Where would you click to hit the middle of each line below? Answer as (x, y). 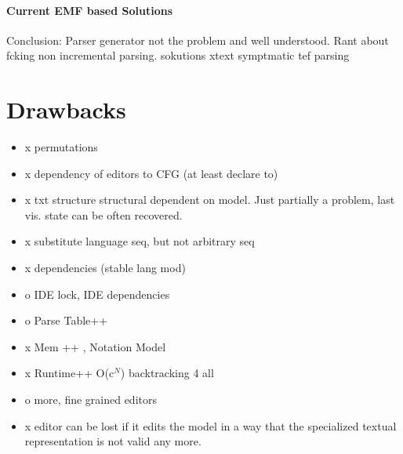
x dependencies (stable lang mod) (105, 268)
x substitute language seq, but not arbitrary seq (140, 241)
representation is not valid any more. (113, 441)
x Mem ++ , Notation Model (95, 346)
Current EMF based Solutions (90, 10)
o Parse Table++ (66, 320)
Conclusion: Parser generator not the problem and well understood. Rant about (198, 40)
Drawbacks (66, 109)
